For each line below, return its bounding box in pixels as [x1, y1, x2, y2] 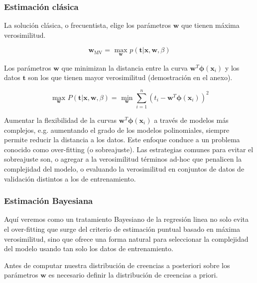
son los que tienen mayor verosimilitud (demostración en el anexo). [28, 72, 233, 83]
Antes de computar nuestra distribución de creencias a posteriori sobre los [4, 260, 230, 270]
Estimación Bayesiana [4, 194, 93, 207]
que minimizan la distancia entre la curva [61, 62, 188, 73]
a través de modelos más [154, 114, 229, 125]
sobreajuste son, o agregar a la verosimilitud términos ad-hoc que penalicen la [4, 154, 242, 164]
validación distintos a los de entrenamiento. [4, 173, 136, 184]
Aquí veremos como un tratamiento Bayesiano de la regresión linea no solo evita [4, 214, 249, 224]
